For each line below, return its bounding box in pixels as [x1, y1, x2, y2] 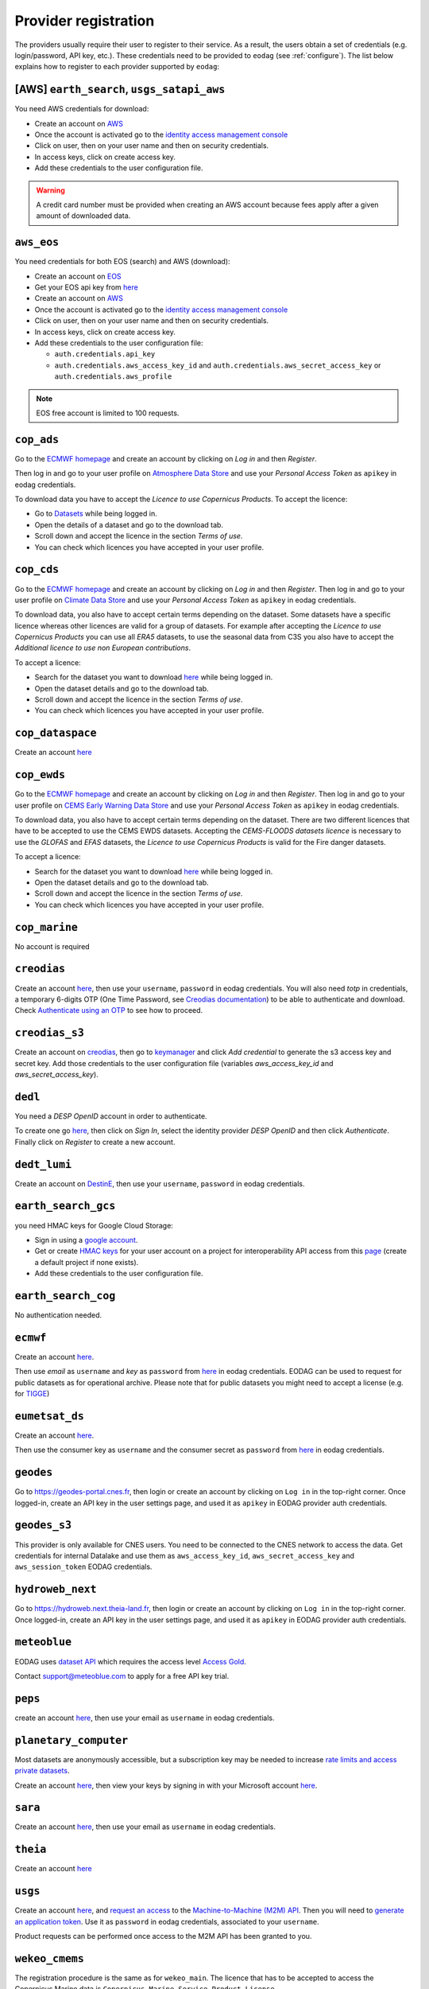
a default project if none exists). [34, 1257, 139, 1267]
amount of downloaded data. [36, 211, 131, 220]
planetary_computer [14, 1734, 129, 1746]
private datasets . [14, 1766, 70, 1776]
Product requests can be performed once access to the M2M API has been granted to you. [14, 1932, 312, 1941]
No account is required [14, 941, 91, 951]
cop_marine [14, 921, 79, 934]
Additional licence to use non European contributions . [14, 643, 191, 652]
